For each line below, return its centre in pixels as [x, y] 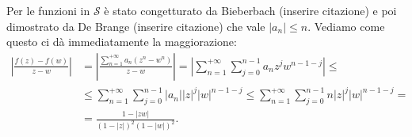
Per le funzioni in [48, 10]
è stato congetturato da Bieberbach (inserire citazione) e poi [250, 10]
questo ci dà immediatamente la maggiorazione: [122, 42]
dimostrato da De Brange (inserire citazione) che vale [136, 26]
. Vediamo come [346, 26]
